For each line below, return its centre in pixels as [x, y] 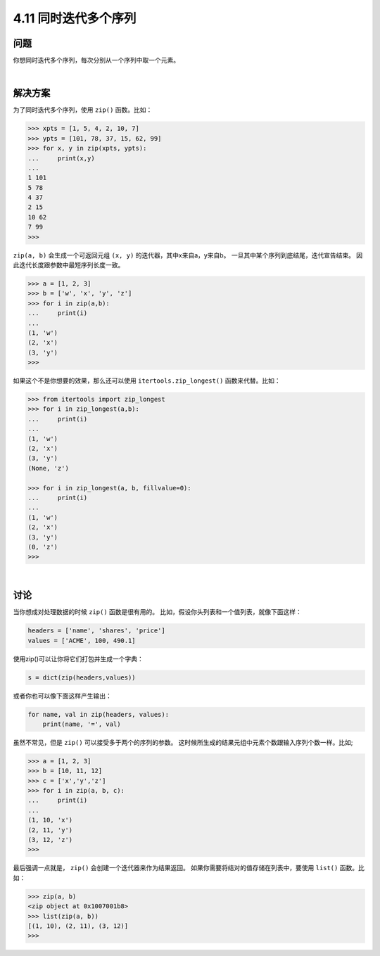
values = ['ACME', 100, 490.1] [82, 640]
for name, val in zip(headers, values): [98, 714]
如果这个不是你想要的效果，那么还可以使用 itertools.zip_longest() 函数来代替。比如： [147, 381]
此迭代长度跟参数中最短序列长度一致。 [69, 265]
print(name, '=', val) [82, 724]
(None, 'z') [49, 468]
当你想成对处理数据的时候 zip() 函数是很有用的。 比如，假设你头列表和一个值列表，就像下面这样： [157, 612]
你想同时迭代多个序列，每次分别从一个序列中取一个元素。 [96, 60]
